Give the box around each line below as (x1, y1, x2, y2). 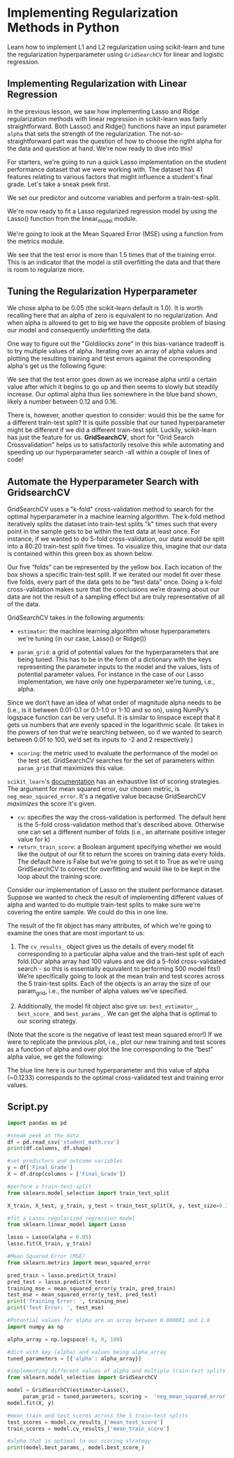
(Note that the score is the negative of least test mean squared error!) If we (7, 1030, 223, 1038)
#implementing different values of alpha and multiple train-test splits (7, 1367, 226, 1374)
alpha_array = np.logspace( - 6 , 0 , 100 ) (7, 1336, 123, 1343)
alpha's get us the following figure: (7, 362, 107, 370)
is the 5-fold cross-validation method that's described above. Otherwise (17, 820, 225, 829)
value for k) (17, 835, 51, 844)
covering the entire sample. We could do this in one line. (7, 908, 169, 916)
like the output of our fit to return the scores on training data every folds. (17, 850, 226, 859)
